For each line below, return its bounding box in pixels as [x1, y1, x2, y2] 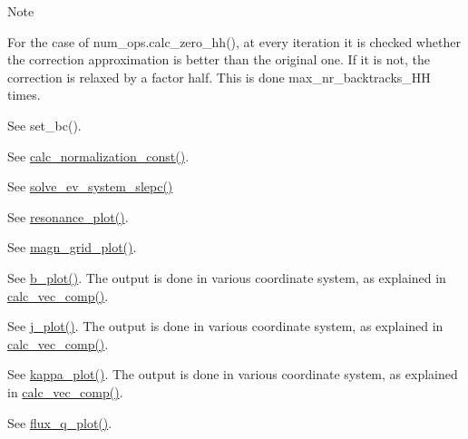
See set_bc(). [7, 115, 82, 134]
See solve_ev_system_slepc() [7, 177, 173, 196]
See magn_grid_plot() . [7, 238, 137, 257]
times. [7, 85, 41, 104]
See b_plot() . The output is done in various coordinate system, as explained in [7, 268, 446, 287]
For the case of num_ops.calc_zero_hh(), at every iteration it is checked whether [7, 32, 461, 51]
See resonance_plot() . [7, 207, 129, 226]
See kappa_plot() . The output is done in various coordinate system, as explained [7, 365, 458, 384]
